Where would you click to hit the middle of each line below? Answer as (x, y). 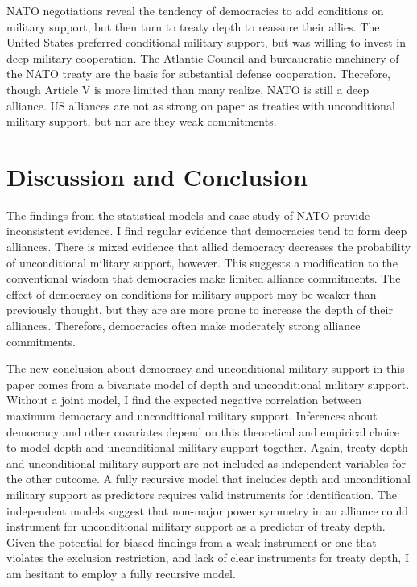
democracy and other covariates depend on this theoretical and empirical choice (203, 431)
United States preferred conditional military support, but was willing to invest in (206, 42)
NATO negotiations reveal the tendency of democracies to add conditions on (195, 10)
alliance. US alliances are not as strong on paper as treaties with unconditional (201, 105)
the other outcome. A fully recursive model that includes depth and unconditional (208, 479)
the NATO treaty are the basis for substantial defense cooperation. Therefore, (199, 74)
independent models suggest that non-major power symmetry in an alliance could (207, 510)
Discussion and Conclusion (157, 176)
